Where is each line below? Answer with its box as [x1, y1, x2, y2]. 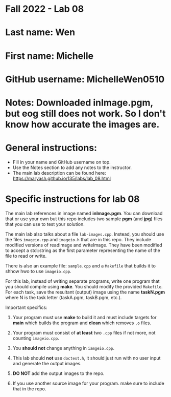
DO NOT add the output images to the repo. [12, 370, 105, 377]
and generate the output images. [12, 360, 82, 366]
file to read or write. [5, 253, 47, 259]
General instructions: [5, 142, 97, 154]
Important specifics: [5, 304, 47, 310]
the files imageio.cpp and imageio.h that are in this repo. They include [5, 236, 152, 242]
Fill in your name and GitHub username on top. [12, 159, 111, 165]
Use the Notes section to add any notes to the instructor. [12, 164, 132, 171]
